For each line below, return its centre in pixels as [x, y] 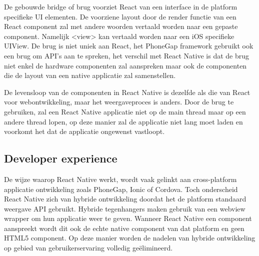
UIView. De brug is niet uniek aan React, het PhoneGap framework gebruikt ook [129, 46]
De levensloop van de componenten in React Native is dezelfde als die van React [127, 92]
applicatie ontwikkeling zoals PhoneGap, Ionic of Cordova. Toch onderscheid [121, 189]
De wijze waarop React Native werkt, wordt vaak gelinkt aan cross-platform [120, 179]
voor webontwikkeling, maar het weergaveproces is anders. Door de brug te [119, 102]
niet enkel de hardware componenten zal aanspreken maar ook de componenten [125, 65]
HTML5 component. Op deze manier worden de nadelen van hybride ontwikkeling [130, 238]
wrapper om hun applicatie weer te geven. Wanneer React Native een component [128, 218]
